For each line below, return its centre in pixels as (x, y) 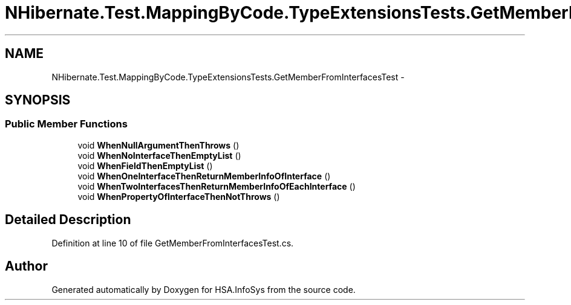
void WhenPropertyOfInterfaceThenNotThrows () (179, 196)
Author (26, 266)
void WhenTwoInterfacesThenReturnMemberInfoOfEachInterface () (217, 186)
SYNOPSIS (38, 100)
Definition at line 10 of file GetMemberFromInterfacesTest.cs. (173, 243)
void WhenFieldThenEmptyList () (145, 165)
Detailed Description (68, 220)
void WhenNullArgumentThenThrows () (158, 145)
